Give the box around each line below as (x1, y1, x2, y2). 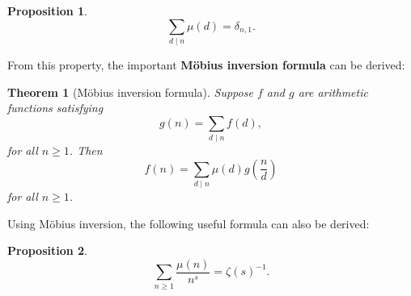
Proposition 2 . (7, 242, 87, 259)
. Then (69, 142, 103, 159)
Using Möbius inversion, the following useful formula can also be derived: (7, 215, 370, 231)
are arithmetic (298, 83, 368, 100)
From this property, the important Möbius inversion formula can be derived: (7, 56, 405, 73)
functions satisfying (7, 99, 104, 116)
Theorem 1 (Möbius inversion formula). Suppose (7, 83, 253, 100)
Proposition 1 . (7, 2, 87, 19)
